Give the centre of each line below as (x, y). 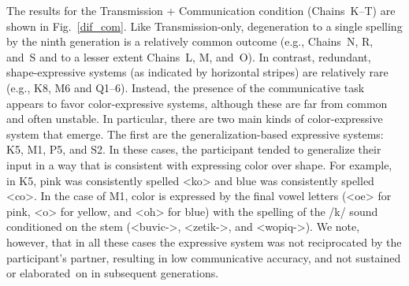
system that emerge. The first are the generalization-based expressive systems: (195, 134)
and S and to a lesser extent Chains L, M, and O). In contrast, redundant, (189, 56)
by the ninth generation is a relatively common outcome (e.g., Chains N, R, (190, 41)
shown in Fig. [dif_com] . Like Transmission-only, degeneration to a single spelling (204, 26)
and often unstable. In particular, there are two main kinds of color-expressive (195, 119)
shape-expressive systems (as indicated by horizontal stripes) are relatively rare (197, 72)
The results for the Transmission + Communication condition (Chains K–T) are (201, 10)
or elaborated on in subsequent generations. (113, 273)
